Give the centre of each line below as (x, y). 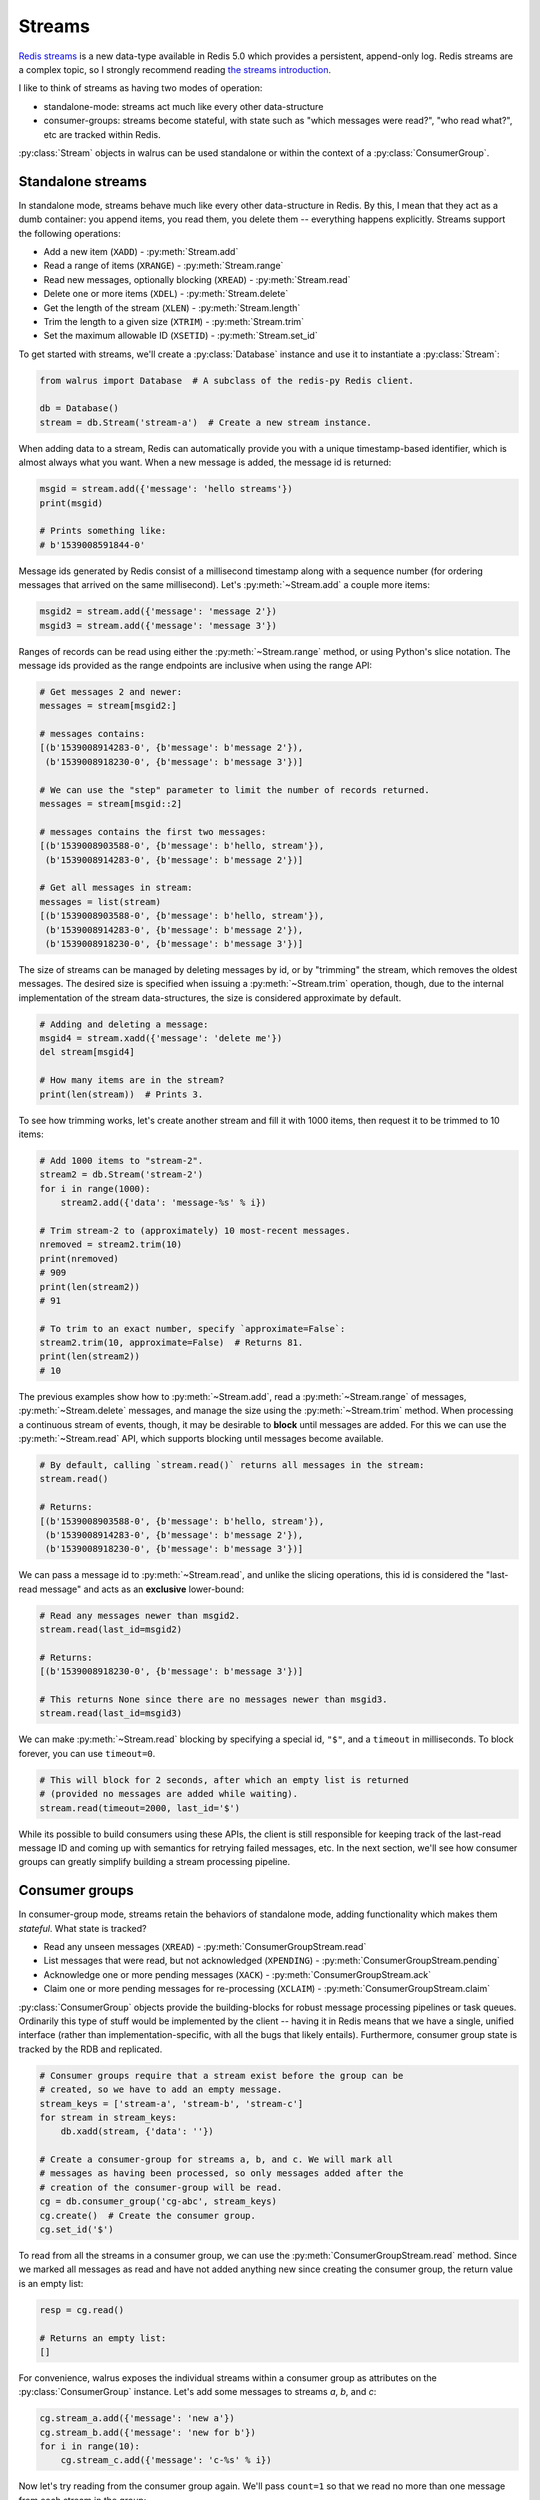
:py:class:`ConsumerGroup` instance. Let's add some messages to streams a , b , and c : (197, 2392)
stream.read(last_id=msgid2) (111, 1629)
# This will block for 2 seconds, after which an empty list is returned (224, 1779)
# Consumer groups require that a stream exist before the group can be (221, 2075)
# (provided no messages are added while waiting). (169, 1794)
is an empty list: (51, 2283)
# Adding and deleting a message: (124, 1024)
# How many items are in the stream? (132, 1080)
